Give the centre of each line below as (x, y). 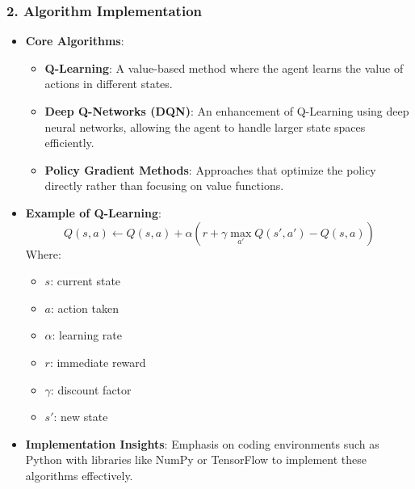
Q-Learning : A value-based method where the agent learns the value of (224, 67)
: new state (81, 417)
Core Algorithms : (75, 41)
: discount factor (91, 389)
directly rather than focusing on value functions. (164, 185)
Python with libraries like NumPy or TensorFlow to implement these (196, 459)
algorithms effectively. (79, 475)
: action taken (85, 308)
